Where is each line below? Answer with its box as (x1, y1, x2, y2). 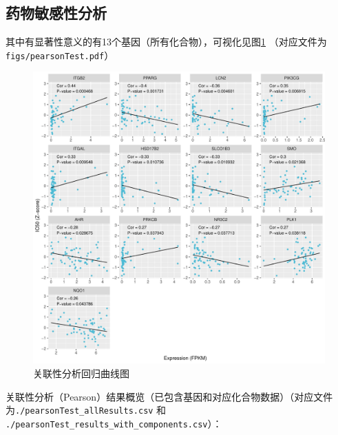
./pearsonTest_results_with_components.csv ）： (6, 416, 222, 430)
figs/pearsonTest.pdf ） (6, 47, 114, 62)
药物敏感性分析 (6, 2, 107, 23)
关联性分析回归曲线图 (33, 366, 129, 381)
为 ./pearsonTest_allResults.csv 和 (6, 403, 167, 417)
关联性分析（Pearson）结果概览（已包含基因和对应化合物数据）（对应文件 (6, 389, 333, 403)
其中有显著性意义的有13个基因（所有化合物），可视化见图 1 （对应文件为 (6, 34, 327, 49)
